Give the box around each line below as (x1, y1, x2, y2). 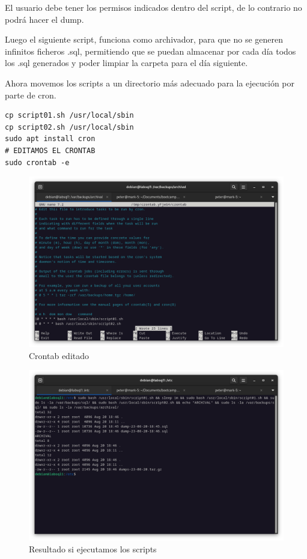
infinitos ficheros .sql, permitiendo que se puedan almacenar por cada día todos (5, 44, 296, 57)
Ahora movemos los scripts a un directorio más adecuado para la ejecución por (5, 76, 295, 89)
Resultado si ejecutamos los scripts (29, 543, 157, 555)
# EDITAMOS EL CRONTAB (5, 146, 96, 155)
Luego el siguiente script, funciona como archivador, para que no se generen (5, 33, 283, 46)
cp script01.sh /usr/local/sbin (5, 111, 134, 120)
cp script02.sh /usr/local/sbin (5, 122, 134, 131)
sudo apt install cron (5, 134, 96, 144)
